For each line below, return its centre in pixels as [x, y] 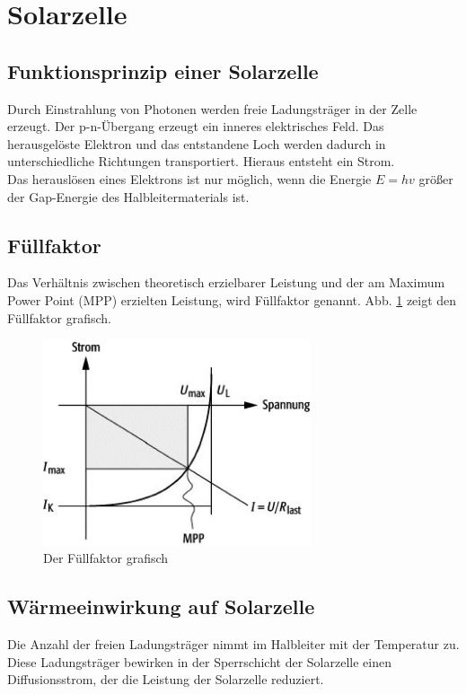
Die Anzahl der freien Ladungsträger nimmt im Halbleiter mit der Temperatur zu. [233, 644]
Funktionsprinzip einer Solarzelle [163, 70]
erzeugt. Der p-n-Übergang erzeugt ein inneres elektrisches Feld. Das [196, 126]
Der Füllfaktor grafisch [106, 558]
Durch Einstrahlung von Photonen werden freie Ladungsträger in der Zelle [212, 108]
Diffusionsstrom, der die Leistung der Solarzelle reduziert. [166, 679]
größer [436, 178]
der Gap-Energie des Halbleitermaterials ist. [128, 196]
